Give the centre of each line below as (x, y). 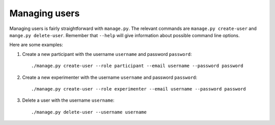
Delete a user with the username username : (68, 100)
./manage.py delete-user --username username (89, 112)
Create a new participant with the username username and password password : (107, 54)
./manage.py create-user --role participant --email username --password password (137, 66)
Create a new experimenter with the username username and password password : (110, 77)
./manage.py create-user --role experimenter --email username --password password (139, 89)
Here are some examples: (36, 45)
